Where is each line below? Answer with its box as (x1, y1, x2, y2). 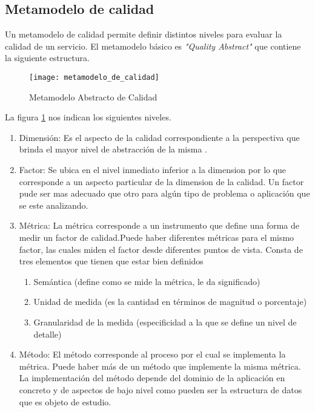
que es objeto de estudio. (19, 395, 111, 408)
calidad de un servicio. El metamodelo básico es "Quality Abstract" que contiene (5, 39, 301, 52)
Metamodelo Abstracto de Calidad (29, 90, 157, 103)
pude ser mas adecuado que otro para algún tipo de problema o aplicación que (19, 187, 310, 200)
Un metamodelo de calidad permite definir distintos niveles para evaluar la (5, 28, 282, 41)
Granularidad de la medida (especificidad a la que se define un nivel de (33, 315, 297, 328)
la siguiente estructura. (5, 51, 90, 64)
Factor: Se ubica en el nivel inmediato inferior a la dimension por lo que (19, 163, 287, 176)
